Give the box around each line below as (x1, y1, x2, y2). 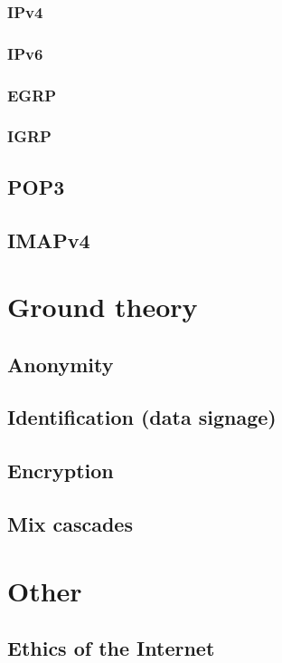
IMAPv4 (7, 226, 90, 254)
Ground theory (7, 288, 198, 325)
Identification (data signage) (7, 403, 277, 431)
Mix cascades (7, 510, 133, 538)
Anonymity (7, 350, 114, 378)
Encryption (7, 456, 114, 485)
